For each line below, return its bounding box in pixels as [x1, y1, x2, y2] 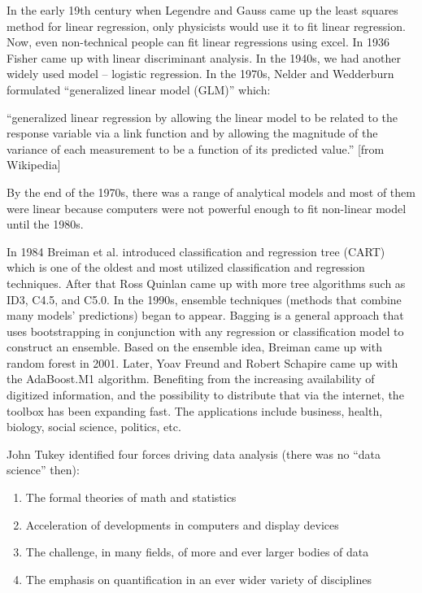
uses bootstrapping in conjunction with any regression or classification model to [7, 322, 404, 339]
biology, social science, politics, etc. [7, 418, 181, 435]
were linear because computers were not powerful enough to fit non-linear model [7, 199, 407, 216]
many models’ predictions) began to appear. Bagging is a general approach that [7, 307, 404, 324]
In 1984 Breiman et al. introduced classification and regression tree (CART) [7, 242, 385, 259]
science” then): [7, 461, 80, 478]
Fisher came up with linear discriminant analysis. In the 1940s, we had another [7, 49, 401, 66]
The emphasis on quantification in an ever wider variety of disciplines [25, 570, 372, 587]
